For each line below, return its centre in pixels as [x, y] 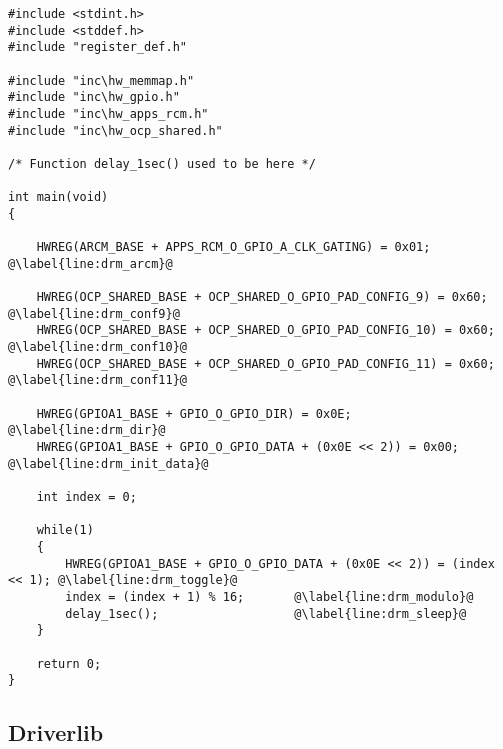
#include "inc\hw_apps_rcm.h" [108, 113]
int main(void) [58, 197]
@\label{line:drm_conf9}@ [94, 313]
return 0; [69, 663]
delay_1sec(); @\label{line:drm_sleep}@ [266, 613]
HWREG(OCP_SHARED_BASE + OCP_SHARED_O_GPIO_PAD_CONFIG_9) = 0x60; [262, 297]
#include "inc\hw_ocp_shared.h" [115, 130]
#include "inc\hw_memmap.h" [101, 80]
